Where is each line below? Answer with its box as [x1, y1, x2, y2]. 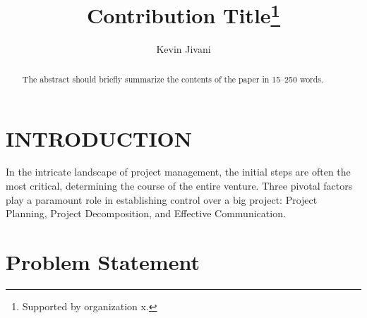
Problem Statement [6, 247, 200, 276]
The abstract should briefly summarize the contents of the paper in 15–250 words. [22, 73, 324, 85]
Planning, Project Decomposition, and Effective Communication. [6, 206, 286, 221]
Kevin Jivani [156, 42, 211, 56]
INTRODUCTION [6, 123, 193, 152]
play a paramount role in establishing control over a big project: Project [6, 192, 318, 207]
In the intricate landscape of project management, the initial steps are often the [6, 164, 351, 179]
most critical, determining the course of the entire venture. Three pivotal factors [6, 178, 353, 193]
